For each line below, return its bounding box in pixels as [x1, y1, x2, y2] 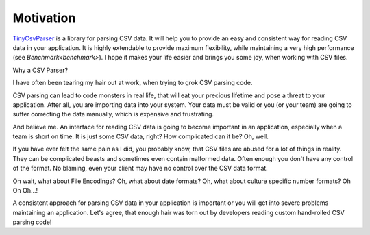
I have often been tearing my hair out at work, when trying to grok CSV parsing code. [12, 79, 253, 87]
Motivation [12, 10, 76, 25]
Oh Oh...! [12, 186, 38, 195]
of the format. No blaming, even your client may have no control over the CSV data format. [12, 164, 269, 173]
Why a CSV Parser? [12, 66, 69, 74]
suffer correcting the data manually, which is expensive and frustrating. [12, 110, 214, 119]
